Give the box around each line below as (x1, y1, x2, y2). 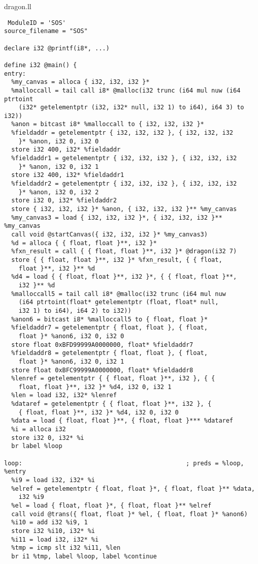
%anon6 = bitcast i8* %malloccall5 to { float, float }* (11, 315, 208, 323)
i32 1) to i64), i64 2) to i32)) (18, 307, 132, 314)
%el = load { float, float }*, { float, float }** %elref (11, 502, 212, 509)
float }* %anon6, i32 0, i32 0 (18, 332, 124, 340)
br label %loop (11, 442, 62, 450)
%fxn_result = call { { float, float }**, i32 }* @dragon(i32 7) (11, 248, 237, 255)
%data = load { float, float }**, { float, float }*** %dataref (11, 417, 234, 425)
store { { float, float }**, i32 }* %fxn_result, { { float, (11, 256, 222, 263)
